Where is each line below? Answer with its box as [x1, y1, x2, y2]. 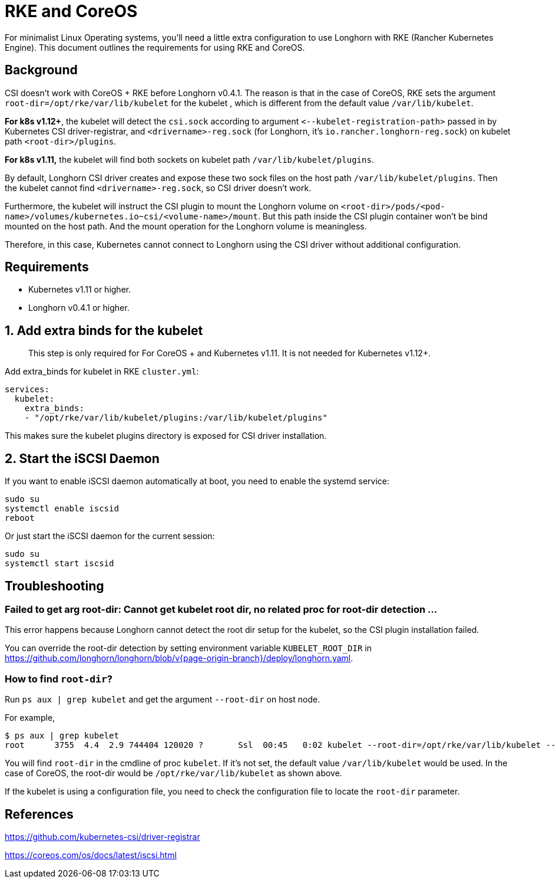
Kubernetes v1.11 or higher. [28, 284, 131, 295]
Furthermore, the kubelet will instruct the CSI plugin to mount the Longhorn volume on [5, 201, 339, 211]
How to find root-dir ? [5, 672, 112, 685]
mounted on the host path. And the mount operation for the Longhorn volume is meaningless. [5, 221, 367, 231]
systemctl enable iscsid [5, 504, 119, 514]
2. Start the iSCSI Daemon [5, 451, 160, 466]
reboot [5, 513, 35, 523]
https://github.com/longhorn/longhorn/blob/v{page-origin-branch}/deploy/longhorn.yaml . [5, 653, 353, 664]
